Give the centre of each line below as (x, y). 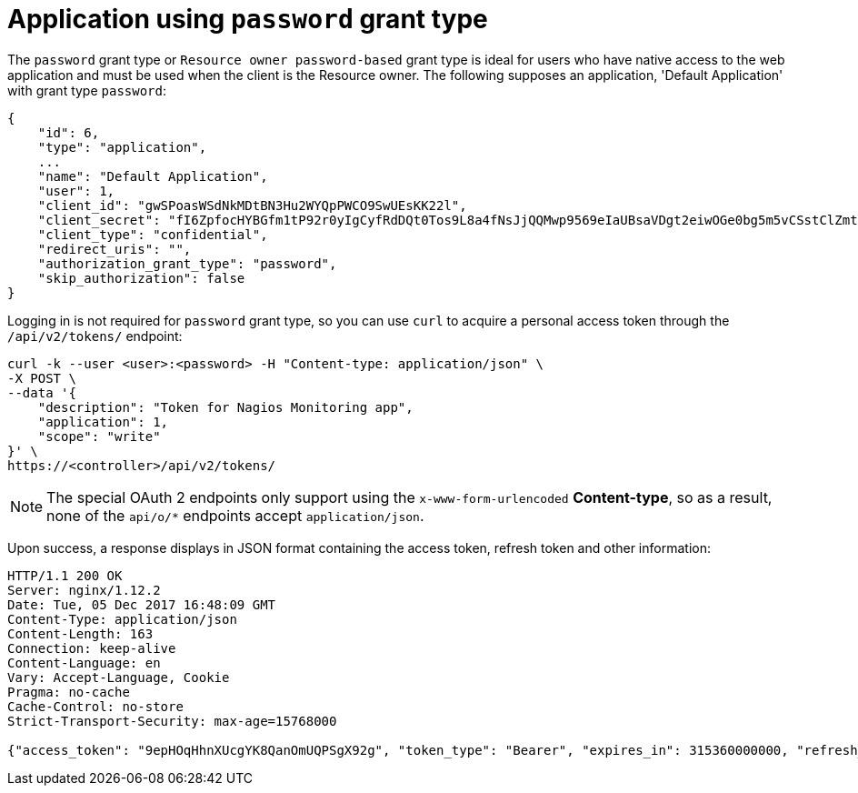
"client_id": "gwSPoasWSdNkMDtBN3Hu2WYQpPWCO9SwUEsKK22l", (252, 205)
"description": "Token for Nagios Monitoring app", (225, 407)
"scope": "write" (99, 436)
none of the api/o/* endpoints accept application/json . (235, 515)
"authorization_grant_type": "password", (187, 263)
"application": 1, (103, 422)
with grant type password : (87, 90)
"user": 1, (76, 191)
